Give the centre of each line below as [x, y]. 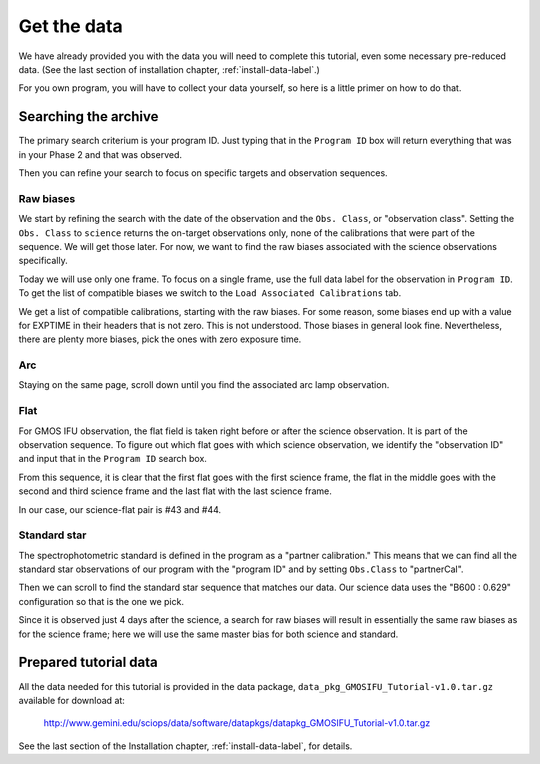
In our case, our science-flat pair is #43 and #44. [120, 509]
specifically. [43, 261]
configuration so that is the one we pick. [101, 601]
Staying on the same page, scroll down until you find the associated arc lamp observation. [204, 385]
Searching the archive [88, 116]
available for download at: [71, 700]
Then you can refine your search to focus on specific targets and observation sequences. [203, 173]
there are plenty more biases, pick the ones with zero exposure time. [160, 339]
